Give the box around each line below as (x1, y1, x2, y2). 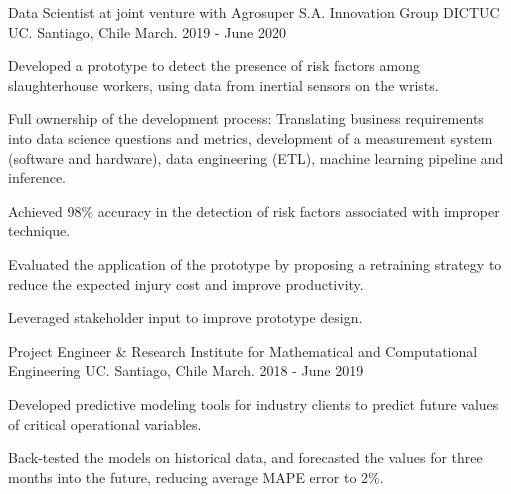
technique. (8, 220, 71, 241)
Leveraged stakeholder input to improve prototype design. (8, 307, 363, 328)
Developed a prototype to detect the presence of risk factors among (8, 55, 420, 76)
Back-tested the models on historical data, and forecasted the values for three (8, 447, 483, 468)
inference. (8, 167, 66, 188)
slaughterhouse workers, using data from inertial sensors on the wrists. (8, 74, 439, 95)
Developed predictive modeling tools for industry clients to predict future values (8, 393, 499, 414)
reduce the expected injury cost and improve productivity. (8, 273, 364, 294)
